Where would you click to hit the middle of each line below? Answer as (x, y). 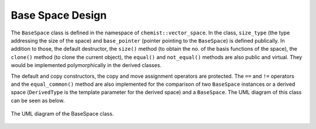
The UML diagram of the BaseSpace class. (62, 114)
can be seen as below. (38, 100)
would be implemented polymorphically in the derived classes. (86, 65)
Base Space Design (59, 15)
